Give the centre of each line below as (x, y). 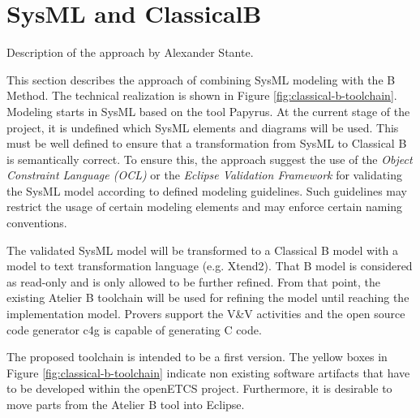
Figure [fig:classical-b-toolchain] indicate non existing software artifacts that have (208, 372)
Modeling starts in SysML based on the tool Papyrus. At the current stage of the (208, 111)
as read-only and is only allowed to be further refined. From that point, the (194, 281)
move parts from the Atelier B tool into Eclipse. (126, 404)
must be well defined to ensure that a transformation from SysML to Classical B (207, 143)
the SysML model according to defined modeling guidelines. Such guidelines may (207, 190)
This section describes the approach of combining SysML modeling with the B (201, 79)
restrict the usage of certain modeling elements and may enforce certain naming (205, 207)
